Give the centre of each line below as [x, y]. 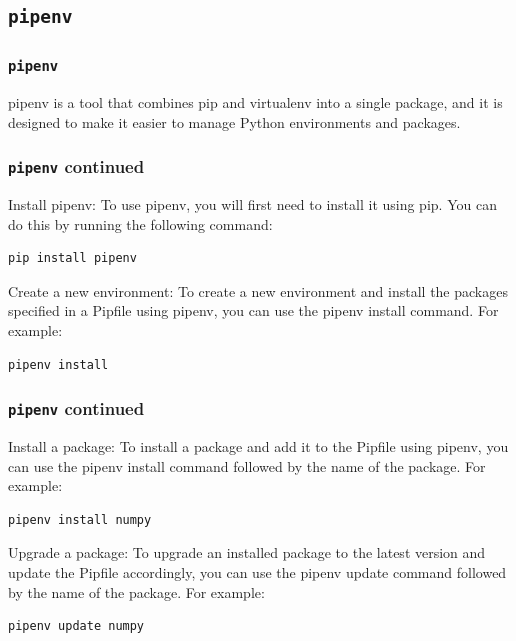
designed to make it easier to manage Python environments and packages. [234, 121]
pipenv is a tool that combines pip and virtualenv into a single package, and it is [255, 102]
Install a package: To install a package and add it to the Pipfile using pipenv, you [258, 446]
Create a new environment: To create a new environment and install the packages [258, 290]
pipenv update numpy [76, 626]
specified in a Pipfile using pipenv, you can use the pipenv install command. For [253, 310]
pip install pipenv [72, 258]
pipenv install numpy [80, 519]
